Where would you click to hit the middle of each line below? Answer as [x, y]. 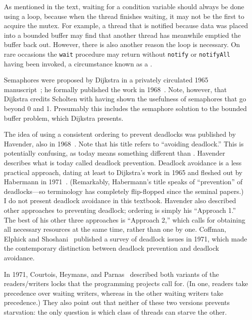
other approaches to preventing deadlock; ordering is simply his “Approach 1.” [120, 210]
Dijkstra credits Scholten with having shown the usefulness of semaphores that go [125, 99]
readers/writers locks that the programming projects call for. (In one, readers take [126, 283]
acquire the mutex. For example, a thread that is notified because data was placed [126, 25]
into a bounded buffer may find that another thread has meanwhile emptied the [122, 35]
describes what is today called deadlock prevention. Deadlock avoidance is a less [123, 162]
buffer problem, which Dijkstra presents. [64, 118]
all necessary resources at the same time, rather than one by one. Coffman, [115, 229]
